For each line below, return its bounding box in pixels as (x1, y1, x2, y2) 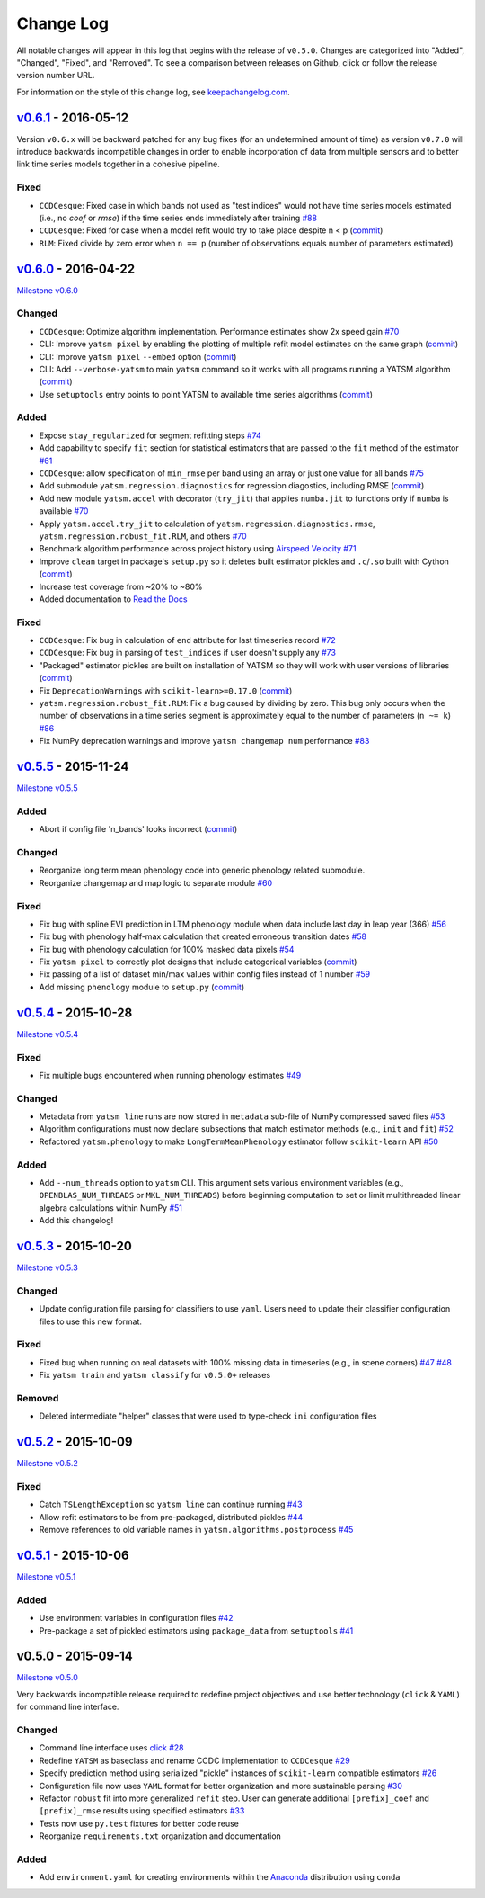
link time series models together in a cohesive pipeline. (16, 158, 220, 170)
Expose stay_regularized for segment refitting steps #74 (39, 430, 262, 441)
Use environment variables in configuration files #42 (39, 1613, 234, 1624)
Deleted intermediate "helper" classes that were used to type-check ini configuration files (39, 1410, 377, 1421)
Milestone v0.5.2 (16, 1458, 78, 1469)
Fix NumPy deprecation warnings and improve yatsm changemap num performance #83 (39, 736, 370, 747)
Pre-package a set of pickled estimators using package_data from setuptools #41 (39, 1625, 354, 1636)
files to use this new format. (39, 1316, 143, 1327)
